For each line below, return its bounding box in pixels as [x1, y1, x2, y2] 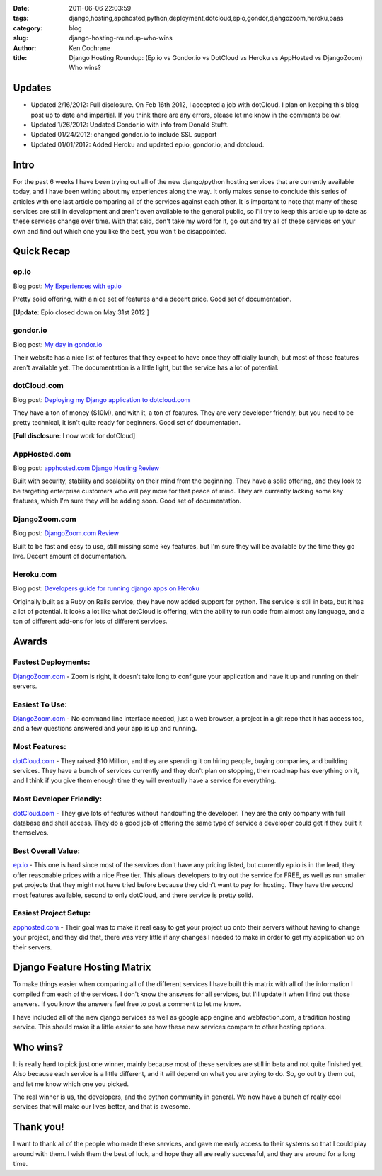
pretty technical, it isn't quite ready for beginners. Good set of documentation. [13, 418, 241, 427]
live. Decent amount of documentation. [13, 552, 127, 561]
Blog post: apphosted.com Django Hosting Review [13, 464, 160, 472]
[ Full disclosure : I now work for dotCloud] [13, 431, 136, 440]
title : [13, 53, 28, 62]
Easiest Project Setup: [13, 908, 91, 918]
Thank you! [13, 1121, 64, 1133]
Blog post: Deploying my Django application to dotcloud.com [13, 395, 190, 404]
